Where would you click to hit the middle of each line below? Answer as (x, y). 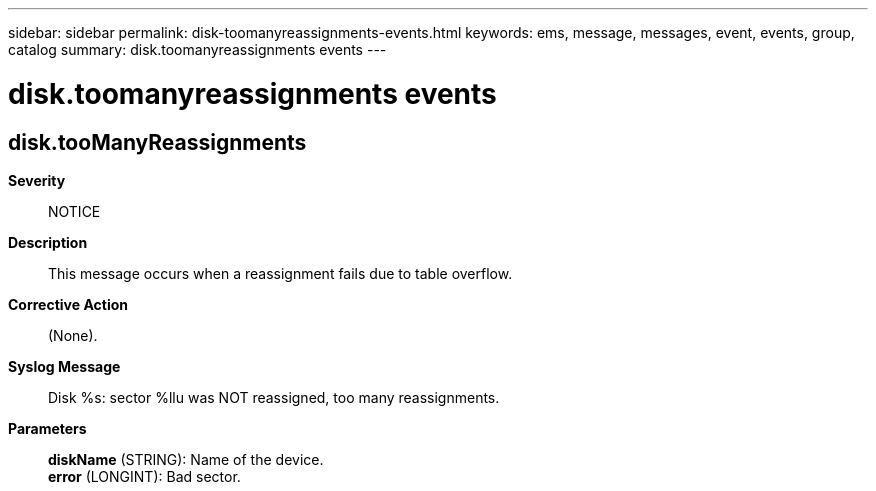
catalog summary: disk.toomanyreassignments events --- (197, 49)
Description (48, 242)
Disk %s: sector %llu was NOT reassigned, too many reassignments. (274, 397)
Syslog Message (64, 366)
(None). (73, 335)
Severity (37, 180)
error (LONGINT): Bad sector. (144, 476)
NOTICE (74, 211)
